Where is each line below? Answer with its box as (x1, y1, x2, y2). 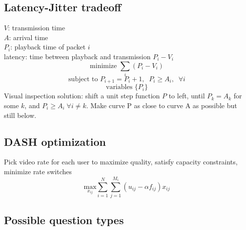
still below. (4, 110, 37, 120)
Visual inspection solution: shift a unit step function (4, 91, 160, 101)
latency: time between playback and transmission (4, 51, 151, 61)
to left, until (168, 91, 205, 101)
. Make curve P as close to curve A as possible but (86, 100, 237, 110)
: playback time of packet (10, 42, 86, 52)
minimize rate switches (4, 166, 72, 176)
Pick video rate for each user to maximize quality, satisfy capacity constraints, (4, 157, 238, 167)
